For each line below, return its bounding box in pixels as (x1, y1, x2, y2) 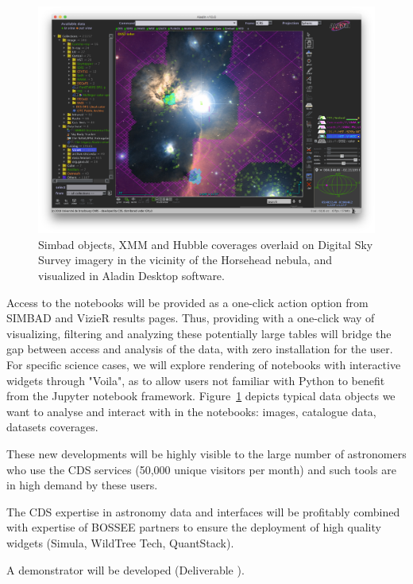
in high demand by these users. (6, 477, 158, 493)
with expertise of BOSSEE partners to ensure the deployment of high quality (6, 519, 381, 535)
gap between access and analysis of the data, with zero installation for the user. (6, 341, 393, 357)
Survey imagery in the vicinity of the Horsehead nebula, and (38, 251, 333, 268)
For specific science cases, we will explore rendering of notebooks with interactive (6, 356, 401, 373)
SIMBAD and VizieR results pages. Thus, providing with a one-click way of (6, 310, 375, 326)
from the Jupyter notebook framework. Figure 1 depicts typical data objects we (6, 387, 396, 404)
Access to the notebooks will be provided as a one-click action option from (6, 294, 369, 310)
